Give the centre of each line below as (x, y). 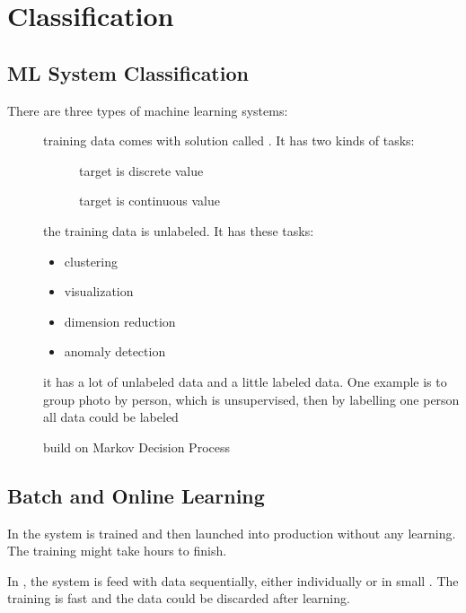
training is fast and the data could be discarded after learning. (179, 598)
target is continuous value (149, 201)
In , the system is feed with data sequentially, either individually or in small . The (233, 580)
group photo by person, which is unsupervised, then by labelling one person (251, 399)
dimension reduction (120, 321)
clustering (91, 261)
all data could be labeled (111, 417)
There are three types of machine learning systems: (148, 110)
